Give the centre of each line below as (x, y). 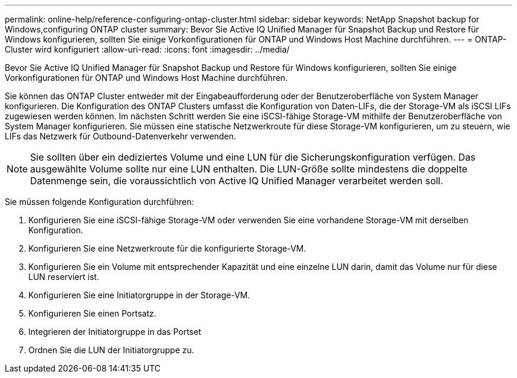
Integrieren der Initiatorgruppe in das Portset (115, 332)
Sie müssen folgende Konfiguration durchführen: (99, 202)
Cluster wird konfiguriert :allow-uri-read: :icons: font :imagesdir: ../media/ (147, 49)
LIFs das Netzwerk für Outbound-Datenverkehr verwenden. (121, 136)
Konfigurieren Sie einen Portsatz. (92, 313)
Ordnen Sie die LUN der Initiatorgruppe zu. (111, 350)
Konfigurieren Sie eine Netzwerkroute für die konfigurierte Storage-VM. (167, 248)
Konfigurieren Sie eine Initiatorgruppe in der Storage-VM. (139, 295)
